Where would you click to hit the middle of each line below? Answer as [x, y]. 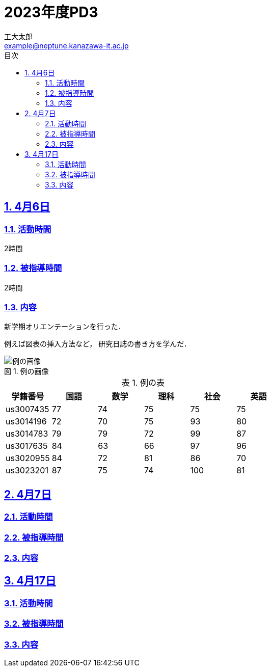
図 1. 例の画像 [26, 371]
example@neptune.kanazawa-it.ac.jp [66, 45]
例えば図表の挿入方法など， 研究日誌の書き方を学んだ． [98, 344]
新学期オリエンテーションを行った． [65, 327]
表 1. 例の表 [143, 383]
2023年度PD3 [51, 12]
